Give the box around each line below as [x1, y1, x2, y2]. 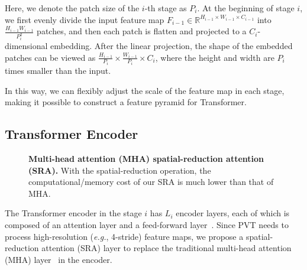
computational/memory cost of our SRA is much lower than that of [28, 175, 274, 188]
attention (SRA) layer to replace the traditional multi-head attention [41, 242, 292, 254]
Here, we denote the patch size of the [5, 2, 140, 14]
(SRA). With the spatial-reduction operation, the [28, 164, 211, 176]
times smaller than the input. [5, 64, 111, 77]
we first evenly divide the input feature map [5, 13, 164, 25]
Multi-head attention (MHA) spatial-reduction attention [28, 152, 264, 165]
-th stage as [144, 2, 187, 14]
